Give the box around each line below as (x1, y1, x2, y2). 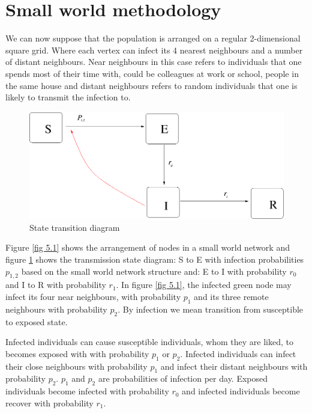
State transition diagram (29, 221, 120, 233)
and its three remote (194, 290, 269, 302)
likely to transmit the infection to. (5, 91, 131, 103)
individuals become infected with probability (5, 385, 169, 397)
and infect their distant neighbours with (160, 359, 308, 372)
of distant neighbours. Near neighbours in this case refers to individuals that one (5, 55, 302, 68)
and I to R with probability (5, 278, 106, 291)
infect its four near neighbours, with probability (5, 290, 181, 302)
